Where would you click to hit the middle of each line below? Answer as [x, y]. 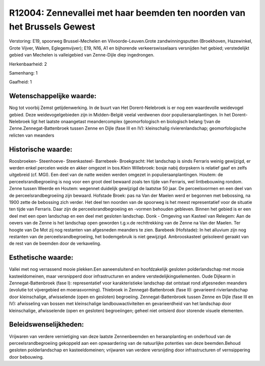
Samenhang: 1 [23, 73]
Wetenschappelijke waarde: [53, 96]
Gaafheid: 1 [20, 82]
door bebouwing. [26, 357]
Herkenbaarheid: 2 [28, 64]
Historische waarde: [41, 149]
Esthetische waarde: [41, 258]
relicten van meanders [32, 135]
